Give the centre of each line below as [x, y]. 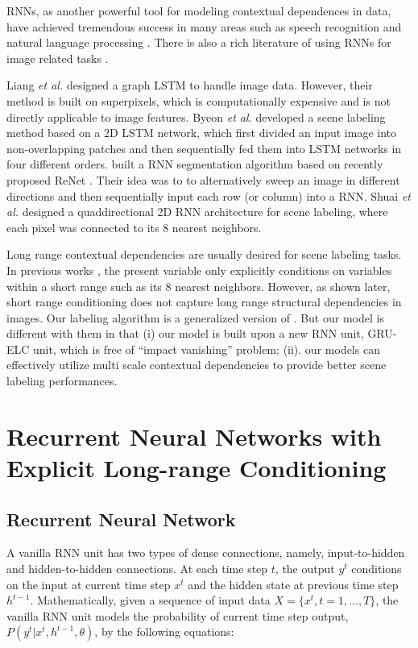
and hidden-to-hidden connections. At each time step [137, 569]
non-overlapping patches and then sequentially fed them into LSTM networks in [204, 148]
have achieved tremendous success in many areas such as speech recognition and [204, 26]
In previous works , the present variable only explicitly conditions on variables [199, 270]
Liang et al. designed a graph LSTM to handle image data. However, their [190, 85]
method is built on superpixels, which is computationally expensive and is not [199, 100]
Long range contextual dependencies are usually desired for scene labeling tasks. [204, 254]
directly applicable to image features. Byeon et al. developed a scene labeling [196, 116]
